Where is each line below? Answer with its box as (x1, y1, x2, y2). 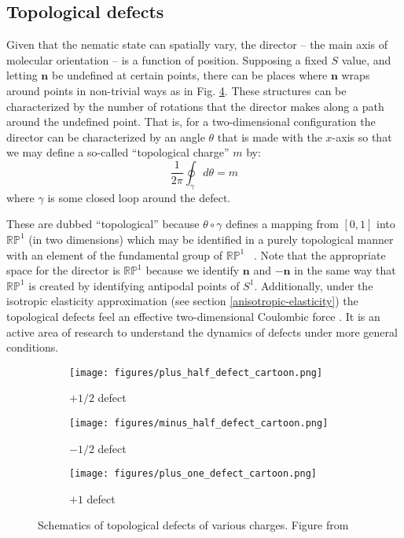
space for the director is (6, 262, 120, 278)
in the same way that (294, 262, 396, 278)
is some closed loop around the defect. (47, 189, 231, 205)
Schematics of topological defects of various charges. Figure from (38, 517, 349, 533)
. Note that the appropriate (253, 246, 386, 263)
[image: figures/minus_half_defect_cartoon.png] (69, 417, 329, 429)
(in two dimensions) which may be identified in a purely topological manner (28, 230, 394, 247)
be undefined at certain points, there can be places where (51, 67, 328, 83)
